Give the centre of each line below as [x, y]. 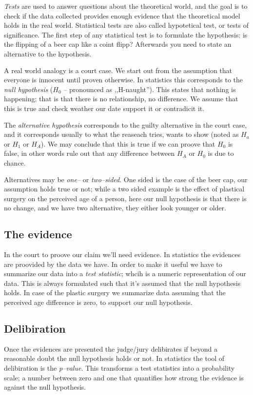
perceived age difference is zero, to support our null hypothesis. [98, 302]
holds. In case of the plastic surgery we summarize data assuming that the [115, 292]
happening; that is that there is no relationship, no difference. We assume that [121, 99]
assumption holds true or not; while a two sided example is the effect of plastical [124, 189]
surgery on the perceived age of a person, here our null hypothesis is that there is [125, 198]
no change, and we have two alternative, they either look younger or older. [115, 208]
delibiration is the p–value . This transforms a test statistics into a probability [119, 368]
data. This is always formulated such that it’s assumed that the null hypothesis [122, 283]
